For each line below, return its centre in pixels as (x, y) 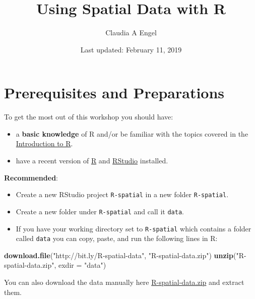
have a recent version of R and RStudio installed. (92, 161)
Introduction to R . (44, 143)
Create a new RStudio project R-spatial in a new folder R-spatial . (122, 194)
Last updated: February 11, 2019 (131, 49)
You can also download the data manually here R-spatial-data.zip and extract (124, 282)
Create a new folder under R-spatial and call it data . (100, 211)
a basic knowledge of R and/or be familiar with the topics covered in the (132, 133)
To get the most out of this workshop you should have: (89, 117)
